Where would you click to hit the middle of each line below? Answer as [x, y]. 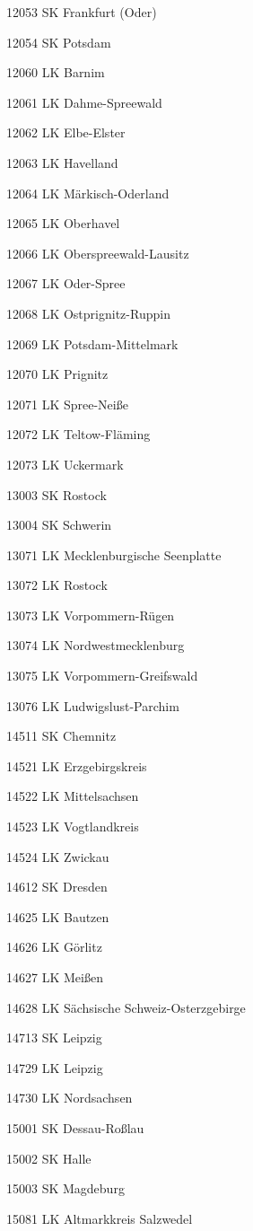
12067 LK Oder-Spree [66, 283]
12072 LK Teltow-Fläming [79, 434]
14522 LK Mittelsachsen [73, 796]
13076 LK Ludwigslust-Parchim [93, 705]
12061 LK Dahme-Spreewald [84, 102]
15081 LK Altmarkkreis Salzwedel [100, 1218]
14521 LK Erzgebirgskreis [77, 765]
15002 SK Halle [49, 1158]
